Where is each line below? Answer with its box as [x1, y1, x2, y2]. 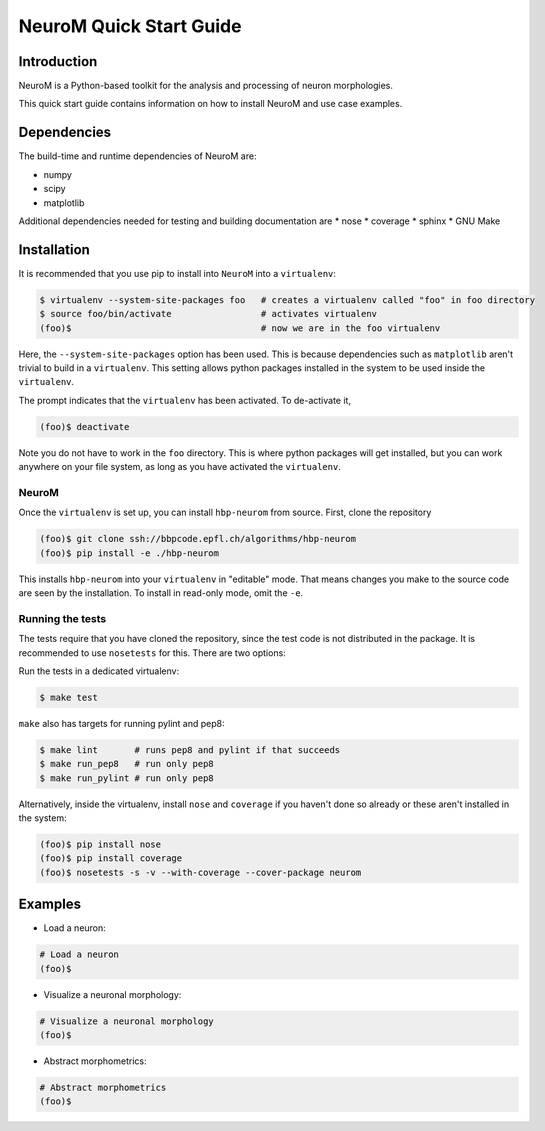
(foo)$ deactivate [39, 421, 130, 432]
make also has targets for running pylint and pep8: [18, 717, 225, 729]
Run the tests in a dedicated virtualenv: [18, 665, 180, 677]
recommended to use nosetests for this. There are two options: [18, 646, 287, 659]
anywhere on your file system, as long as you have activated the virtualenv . [18, 461, 342, 473]
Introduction [18, 53, 98, 70]
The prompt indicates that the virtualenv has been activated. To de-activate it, [18, 394, 352, 406]
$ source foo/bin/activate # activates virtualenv [39, 308, 378, 320]
